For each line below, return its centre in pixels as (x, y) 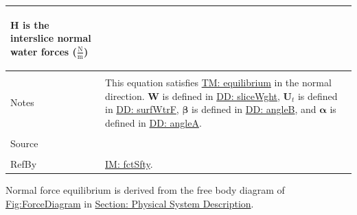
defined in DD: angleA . (153, 122)
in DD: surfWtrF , (142, 109)
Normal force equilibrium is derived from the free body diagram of (145, 190)
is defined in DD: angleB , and (254, 109)
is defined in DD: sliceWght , (221, 96)
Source (24, 143)
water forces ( (44, 51)
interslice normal (51, 38)
